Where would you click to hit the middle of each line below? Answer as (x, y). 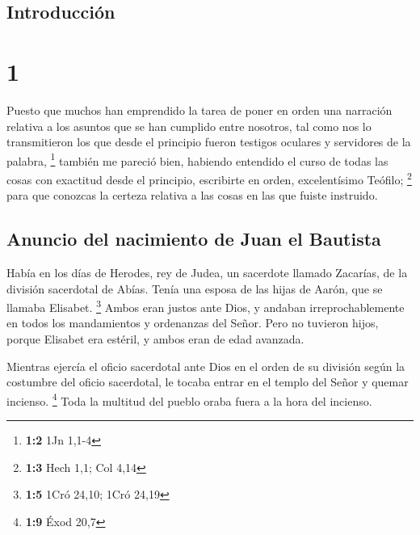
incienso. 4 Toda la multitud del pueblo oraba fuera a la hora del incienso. (189, 399)
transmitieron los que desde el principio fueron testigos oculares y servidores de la (209, 142)
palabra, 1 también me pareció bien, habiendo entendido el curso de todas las (197, 159)
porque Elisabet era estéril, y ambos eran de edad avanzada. (155, 339)
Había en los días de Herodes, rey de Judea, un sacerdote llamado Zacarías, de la (207, 272)
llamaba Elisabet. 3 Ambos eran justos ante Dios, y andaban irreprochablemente (206, 306)
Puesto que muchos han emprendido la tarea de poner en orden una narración (199, 110)
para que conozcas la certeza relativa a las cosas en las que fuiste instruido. (192, 195)
